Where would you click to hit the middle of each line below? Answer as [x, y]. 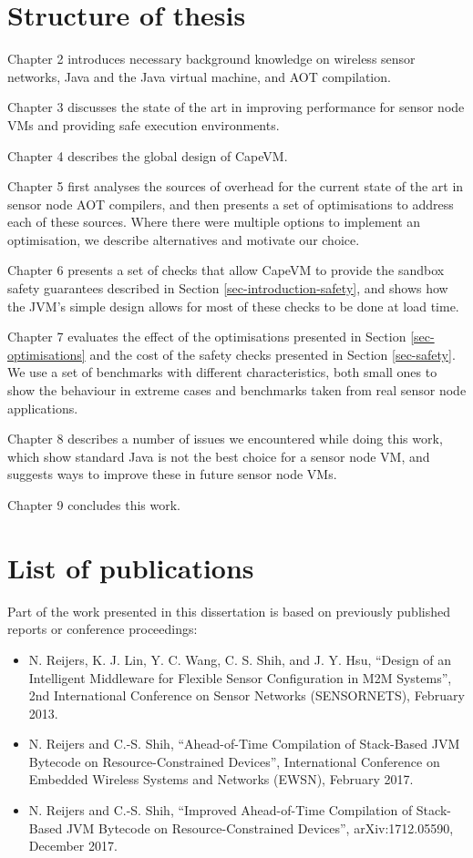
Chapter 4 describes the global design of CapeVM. [148, 155]
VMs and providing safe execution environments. [144, 124]
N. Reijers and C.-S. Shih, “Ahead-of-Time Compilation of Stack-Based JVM [244, 744]
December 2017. [73, 846]
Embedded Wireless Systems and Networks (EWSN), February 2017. [221, 779]
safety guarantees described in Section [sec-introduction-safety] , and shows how [228, 288]
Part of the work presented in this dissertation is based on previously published [229, 611]
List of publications [131, 567]
